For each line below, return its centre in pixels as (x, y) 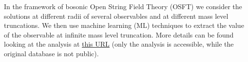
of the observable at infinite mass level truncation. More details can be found (119, 34)
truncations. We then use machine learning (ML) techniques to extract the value (124, 25)
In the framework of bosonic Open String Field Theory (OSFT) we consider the (123, 6)
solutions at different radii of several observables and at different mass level (116, 16)
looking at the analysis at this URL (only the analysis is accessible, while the (119, 44)
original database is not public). (51, 53)
